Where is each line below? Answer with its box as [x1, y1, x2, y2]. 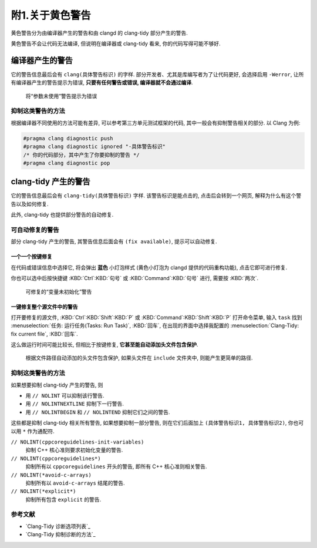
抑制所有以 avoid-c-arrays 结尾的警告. [25, 479, 125, 486]
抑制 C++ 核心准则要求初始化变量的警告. [25, 446, 123, 453]
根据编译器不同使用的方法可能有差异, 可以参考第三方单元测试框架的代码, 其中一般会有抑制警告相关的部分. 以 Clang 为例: [11, 119, 301, 126]
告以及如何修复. [11, 200, 49, 207]
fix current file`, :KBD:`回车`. [11, 330, 79, 337]
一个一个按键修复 [11, 253, 52, 260]
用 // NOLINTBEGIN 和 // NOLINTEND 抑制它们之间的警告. [25, 408, 170, 415]
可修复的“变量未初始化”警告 [25, 288, 92, 295]
